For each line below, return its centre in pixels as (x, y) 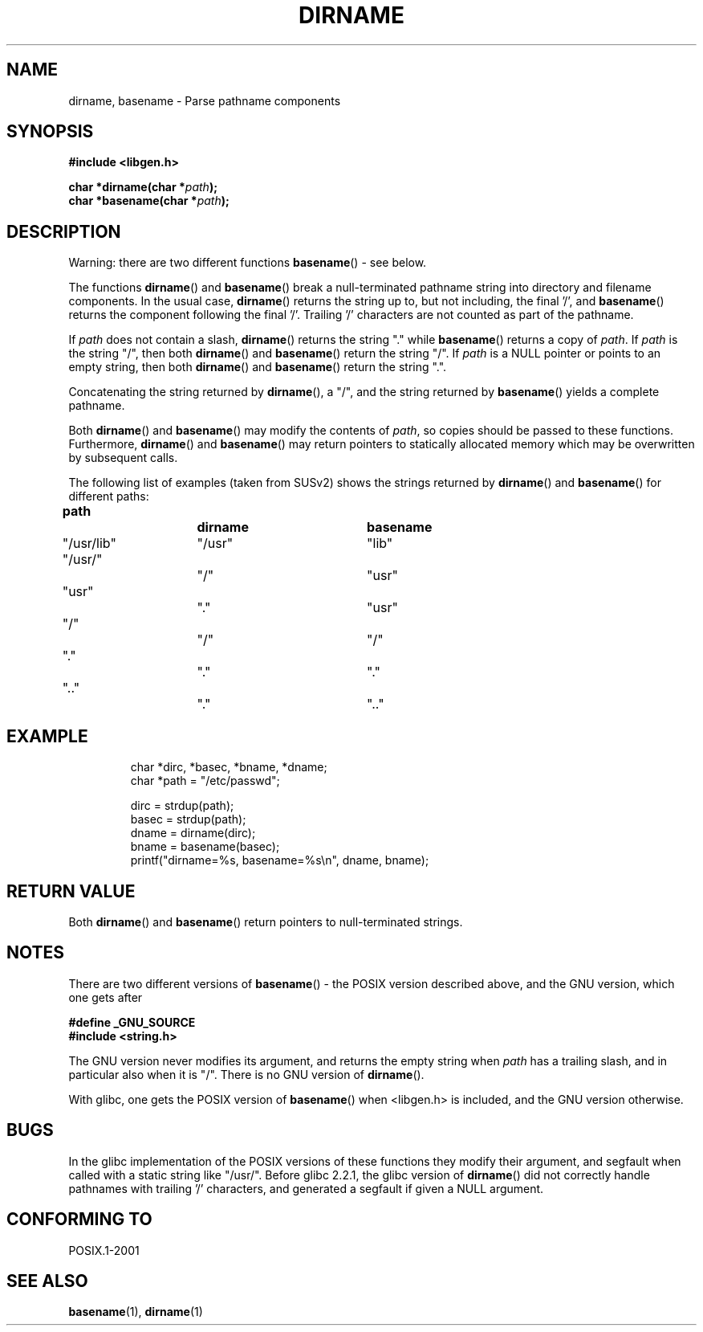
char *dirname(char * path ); (143, 187)
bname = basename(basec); (205, 847)
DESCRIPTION (64, 231)
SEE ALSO (47, 1281)
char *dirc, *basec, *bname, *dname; (229, 767)
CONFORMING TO (79, 1220)
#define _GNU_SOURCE (132, 1022)
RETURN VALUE (71, 891)
